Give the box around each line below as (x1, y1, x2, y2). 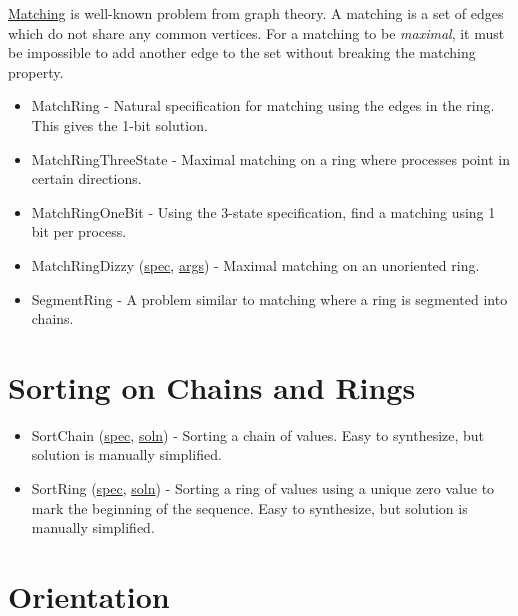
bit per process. (31, 221, 127, 242)
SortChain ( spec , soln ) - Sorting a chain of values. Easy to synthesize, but (31, 424, 485, 445)
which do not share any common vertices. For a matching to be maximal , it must (8, 22, 505, 43)
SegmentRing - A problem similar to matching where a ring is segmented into (31, 288, 508, 309)
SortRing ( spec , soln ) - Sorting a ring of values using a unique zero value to (31, 478, 495, 499)
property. (8, 61, 64, 82)
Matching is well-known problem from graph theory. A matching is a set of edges (8, 3, 504, 23)
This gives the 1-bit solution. (31, 114, 208, 135)
